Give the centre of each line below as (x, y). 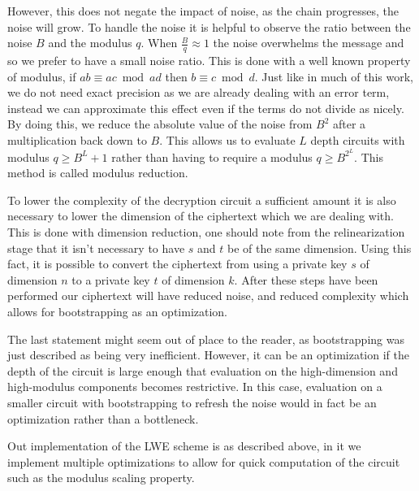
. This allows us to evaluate (227, 139)
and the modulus (90, 43)
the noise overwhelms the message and (309, 43)
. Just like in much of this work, (334, 76)
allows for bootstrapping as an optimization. (118, 311)
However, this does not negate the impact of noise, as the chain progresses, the (203, 11)
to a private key (111, 279)
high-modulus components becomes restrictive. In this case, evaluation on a (195, 387)
